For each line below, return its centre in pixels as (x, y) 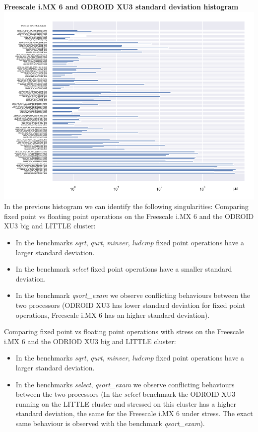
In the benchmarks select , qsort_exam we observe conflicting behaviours (125, 384)
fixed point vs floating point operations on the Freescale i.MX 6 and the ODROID (129, 216)
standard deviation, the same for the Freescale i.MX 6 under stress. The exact (134, 413)
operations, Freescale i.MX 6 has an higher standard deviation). (113, 315)
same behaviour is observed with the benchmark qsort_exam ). (110, 423)
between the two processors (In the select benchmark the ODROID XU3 (126, 394)
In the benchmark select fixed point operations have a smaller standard (124, 269)
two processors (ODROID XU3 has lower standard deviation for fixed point (130, 305)
